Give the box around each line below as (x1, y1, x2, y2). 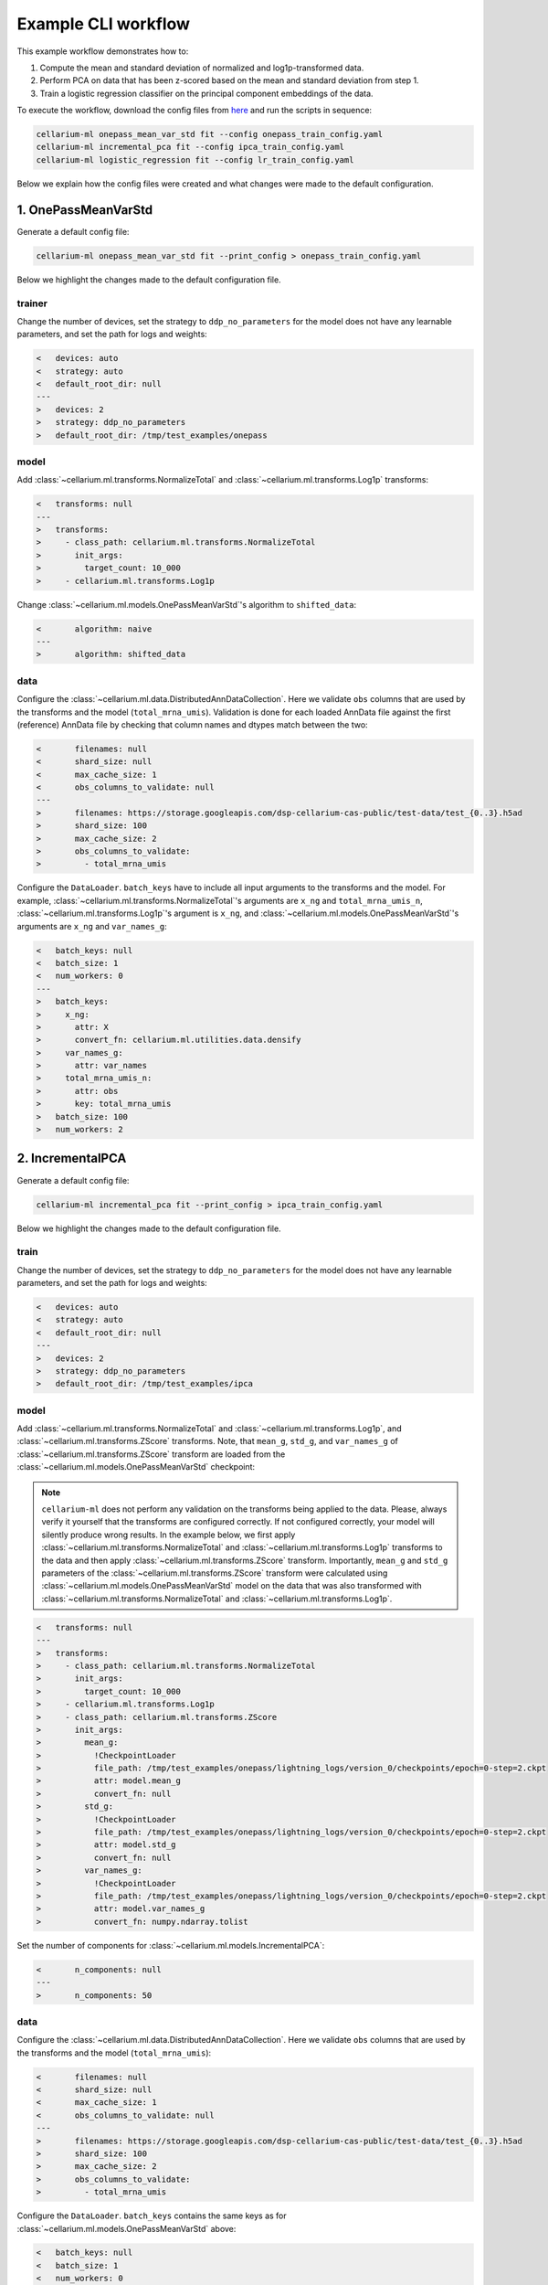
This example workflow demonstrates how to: (16, 46, 189, 57)
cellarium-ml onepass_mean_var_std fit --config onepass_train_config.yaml (36, 129, 384, 140)
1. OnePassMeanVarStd (16, 202, 153, 218)
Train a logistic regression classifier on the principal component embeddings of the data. (39, 88, 374, 99)
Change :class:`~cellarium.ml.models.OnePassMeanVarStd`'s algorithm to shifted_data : (16, 599, 356, 610)
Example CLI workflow (16, 14, 191, 34)
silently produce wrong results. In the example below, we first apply (41, 1529, 296, 1540)
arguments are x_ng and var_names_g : (16, 920, 168, 931)
